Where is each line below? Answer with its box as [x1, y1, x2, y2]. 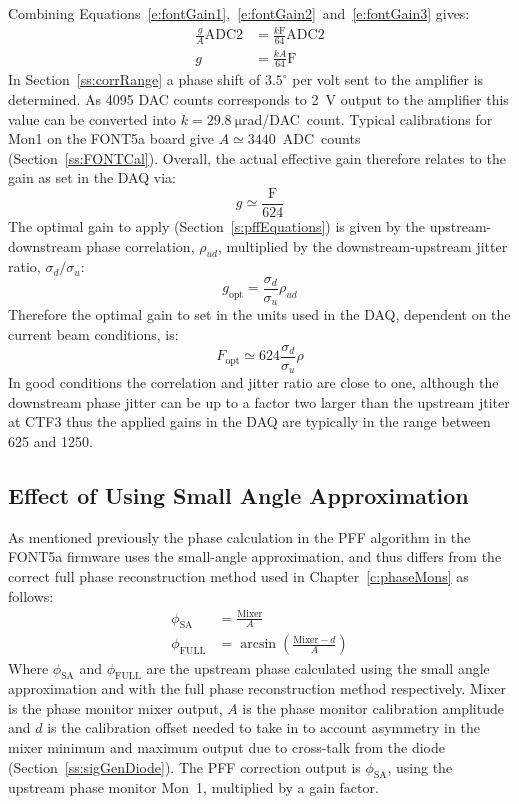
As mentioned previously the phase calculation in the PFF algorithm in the [8, 526, 471, 547]
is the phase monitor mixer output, [8, 697, 223, 718]
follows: [8, 585, 54, 606]
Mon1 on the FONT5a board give [8, 128, 214, 149]
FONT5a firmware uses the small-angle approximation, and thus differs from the [8, 546, 502, 567]
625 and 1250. [8, 430, 93, 451]
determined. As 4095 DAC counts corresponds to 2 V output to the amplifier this [8, 88, 509, 109]
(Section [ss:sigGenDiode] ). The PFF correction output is [8, 756, 361, 777]
